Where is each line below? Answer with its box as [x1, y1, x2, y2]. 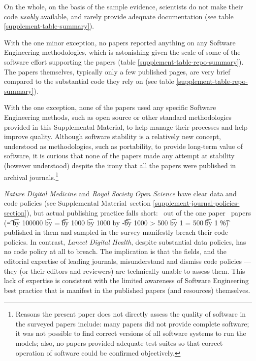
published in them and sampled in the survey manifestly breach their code [4, 227, 228, 237]
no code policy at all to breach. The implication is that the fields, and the [4, 246, 227, 256]
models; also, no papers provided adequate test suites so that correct [15, 338, 223, 348]
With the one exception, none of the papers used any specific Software [4, 102, 216, 112]
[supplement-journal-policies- [153, 198, 240, 208]
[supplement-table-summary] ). [4, 21, 94, 31]
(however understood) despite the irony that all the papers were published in [4, 160, 236, 170]
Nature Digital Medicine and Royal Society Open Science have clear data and [4, 188, 237, 198]
